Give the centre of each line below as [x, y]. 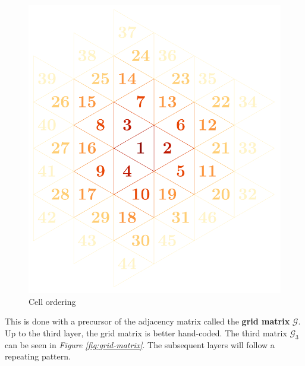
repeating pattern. [38, 356]
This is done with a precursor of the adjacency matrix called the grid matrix [147, 321]
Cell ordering [52, 301]
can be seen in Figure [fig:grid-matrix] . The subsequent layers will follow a [140, 344]
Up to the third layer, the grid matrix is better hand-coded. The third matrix [146, 332]
